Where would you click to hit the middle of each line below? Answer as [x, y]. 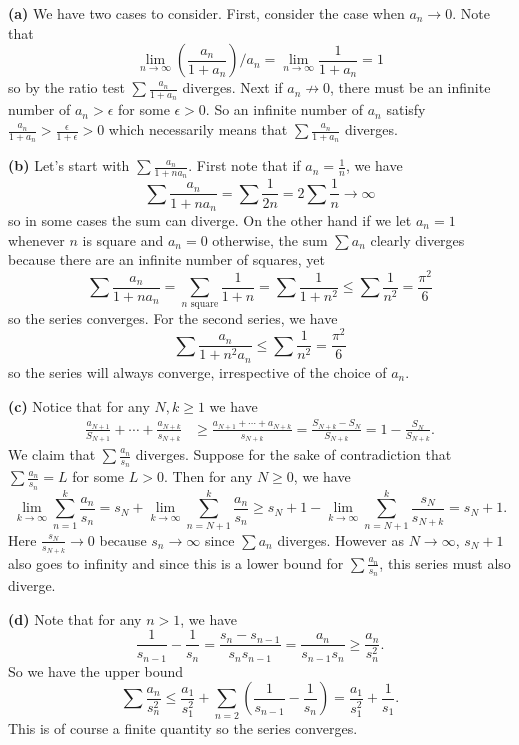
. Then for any [208, 476]
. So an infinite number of [284, 109]
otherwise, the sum [270, 239]
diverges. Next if [232, 87]
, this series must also [445, 562]
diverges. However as [340, 539]
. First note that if [244, 165]
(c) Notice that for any [79, 405]
